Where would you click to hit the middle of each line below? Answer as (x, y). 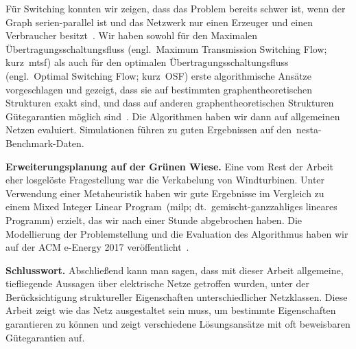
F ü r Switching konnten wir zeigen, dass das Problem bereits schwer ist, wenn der (176, 8)
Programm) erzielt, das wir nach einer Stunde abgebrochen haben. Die (154, 219)
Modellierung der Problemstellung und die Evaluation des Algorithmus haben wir (177, 233)
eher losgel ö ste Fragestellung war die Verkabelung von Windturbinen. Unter (165, 180)
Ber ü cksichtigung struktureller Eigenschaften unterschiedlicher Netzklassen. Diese (177, 296)
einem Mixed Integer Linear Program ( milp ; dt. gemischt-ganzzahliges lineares (171, 206)
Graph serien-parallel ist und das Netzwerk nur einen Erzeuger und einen (159, 22)
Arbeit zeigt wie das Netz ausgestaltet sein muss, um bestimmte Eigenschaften (171, 310)
